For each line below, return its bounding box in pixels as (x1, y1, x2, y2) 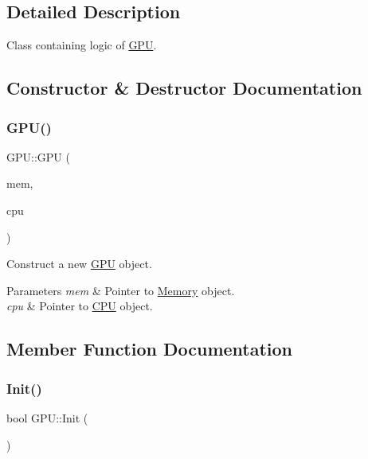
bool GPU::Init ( (6, 409, 88, 426)
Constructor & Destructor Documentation (6, 76, 362, 100)
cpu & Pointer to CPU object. (6, 298, 153, 314)
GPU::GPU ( (6, 148, 70, 165)
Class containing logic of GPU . (6, 37, 157, 53)
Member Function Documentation (6, 336, 293, 361)
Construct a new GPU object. (6, 255, 152, 272)
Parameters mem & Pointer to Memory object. (6, 282, 235, 298)
